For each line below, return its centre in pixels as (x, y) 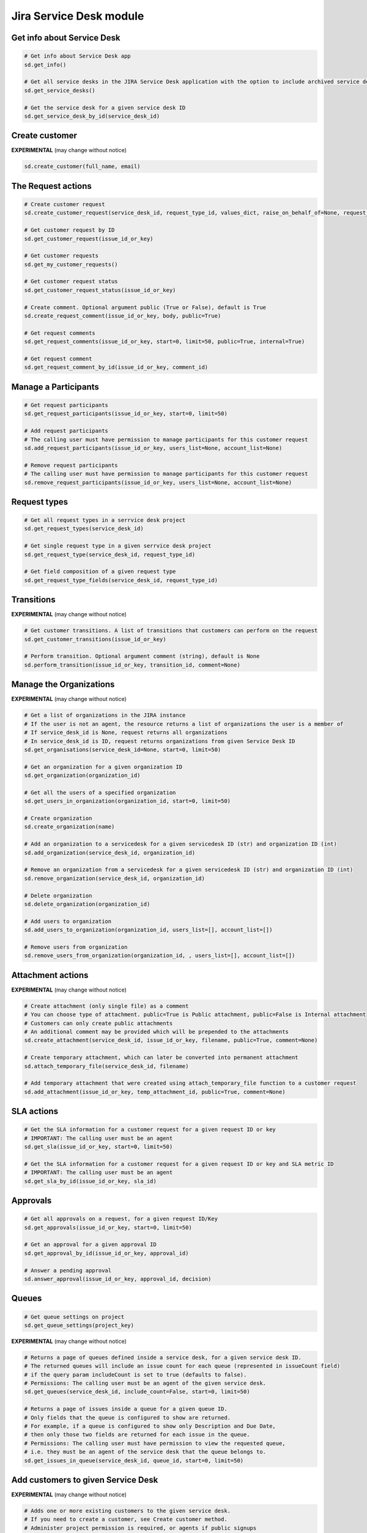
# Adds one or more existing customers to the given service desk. (128, 1511)
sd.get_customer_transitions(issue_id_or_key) (95, 639)
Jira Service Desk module (78, 16)
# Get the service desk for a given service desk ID (105, 108)
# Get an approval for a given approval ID (91, 1244)
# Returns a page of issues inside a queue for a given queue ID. (126, 1409)
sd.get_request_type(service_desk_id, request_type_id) (110, 554)
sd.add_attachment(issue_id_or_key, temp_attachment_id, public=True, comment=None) (155, 1092)
